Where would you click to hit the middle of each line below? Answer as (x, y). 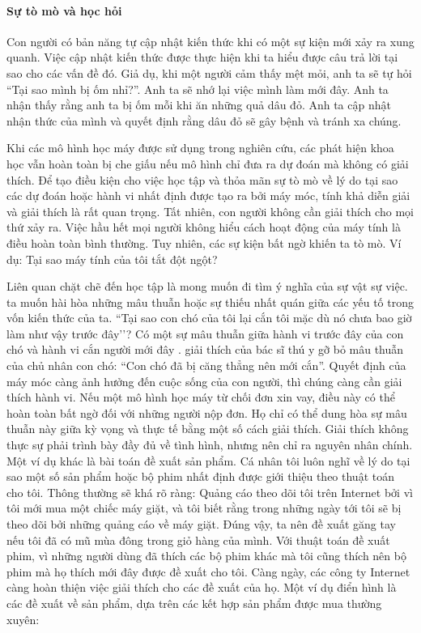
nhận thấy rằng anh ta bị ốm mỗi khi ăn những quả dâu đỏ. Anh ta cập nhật (199, 105)
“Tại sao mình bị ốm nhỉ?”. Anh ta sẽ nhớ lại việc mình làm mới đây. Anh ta (198, 89)
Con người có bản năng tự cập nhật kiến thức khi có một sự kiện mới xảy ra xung (210, 41)
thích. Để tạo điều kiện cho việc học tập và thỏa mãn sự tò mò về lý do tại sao (202, 179)
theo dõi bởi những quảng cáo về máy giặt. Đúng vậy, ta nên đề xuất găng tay (201, 524)
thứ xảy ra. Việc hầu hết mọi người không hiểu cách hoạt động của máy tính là (204, 227)
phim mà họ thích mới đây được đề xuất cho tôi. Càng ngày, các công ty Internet (208, 571)
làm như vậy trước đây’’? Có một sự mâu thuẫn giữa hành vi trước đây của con (205, 333)
